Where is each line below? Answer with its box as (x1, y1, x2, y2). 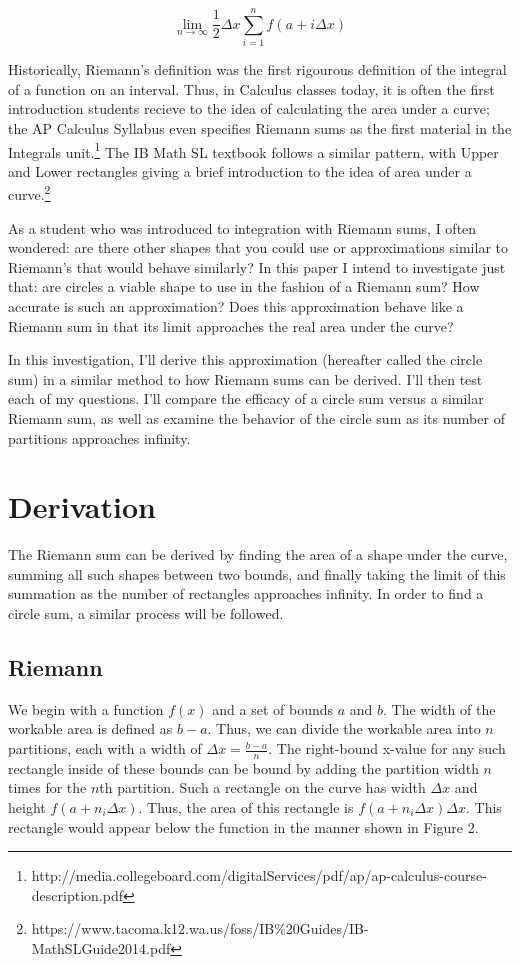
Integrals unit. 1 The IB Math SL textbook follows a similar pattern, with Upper (8, 138, 499, 162)
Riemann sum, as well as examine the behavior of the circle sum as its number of (8, 407, 505, 428)
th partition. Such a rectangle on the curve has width (99, 777, 426, 798)
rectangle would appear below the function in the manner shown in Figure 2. (8, 816, 479, 837)
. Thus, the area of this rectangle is (138, 797, 354, 818)
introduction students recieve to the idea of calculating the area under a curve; (8, 98, 490, 119)
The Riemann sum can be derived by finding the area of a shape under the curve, (8, 544, 508, 565)
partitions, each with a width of (8, 738, 202, 759)
